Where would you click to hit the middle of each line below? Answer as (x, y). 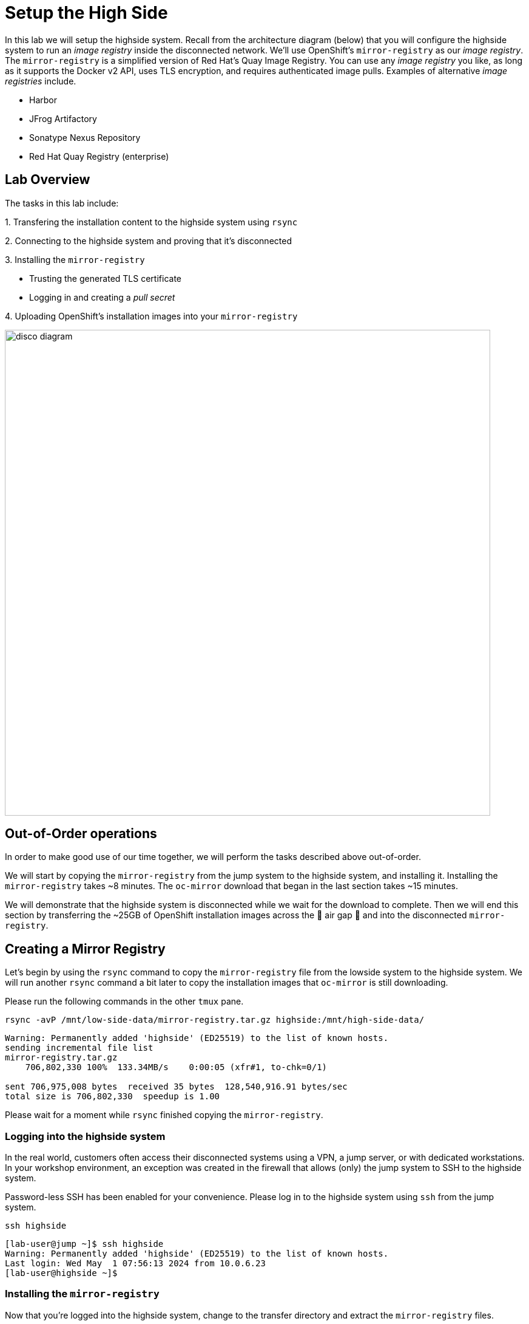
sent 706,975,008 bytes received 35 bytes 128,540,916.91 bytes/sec (176, 1087)
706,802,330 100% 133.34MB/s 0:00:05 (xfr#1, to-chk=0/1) (176, 1067)
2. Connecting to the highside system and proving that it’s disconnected (148, 241)
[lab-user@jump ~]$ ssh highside (84, 1244)
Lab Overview (48, 180)
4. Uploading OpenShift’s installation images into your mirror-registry (151, 316)
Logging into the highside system (85, 1136)
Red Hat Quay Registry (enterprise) (99, 156)
